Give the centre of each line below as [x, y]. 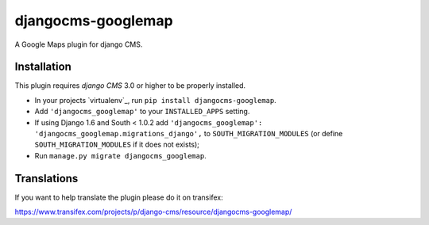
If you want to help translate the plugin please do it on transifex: [119, 197]
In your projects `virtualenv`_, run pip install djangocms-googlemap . [156, 100]
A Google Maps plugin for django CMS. [79, 44]
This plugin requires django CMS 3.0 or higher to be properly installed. [130, 86]
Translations [46, 178]
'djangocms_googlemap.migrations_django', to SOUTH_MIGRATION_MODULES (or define [189, 134]
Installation [43, 67]
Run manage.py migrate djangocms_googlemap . [120, 155]
